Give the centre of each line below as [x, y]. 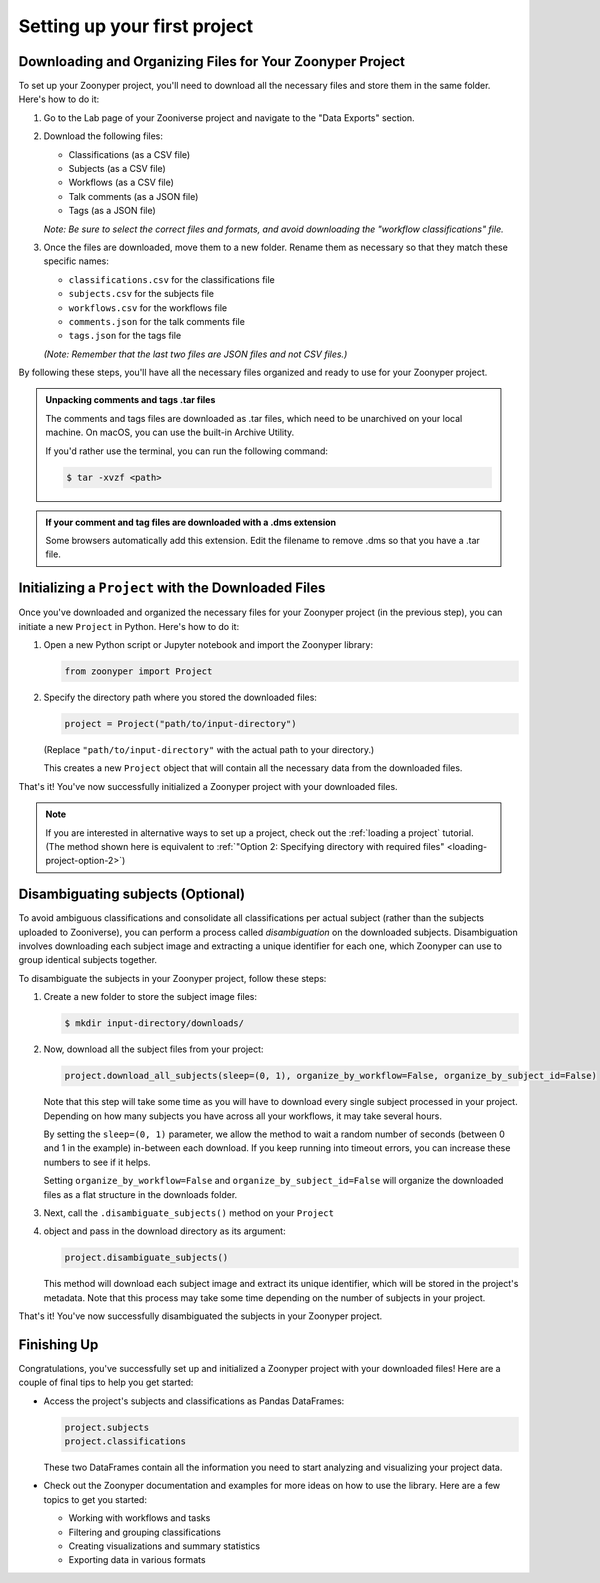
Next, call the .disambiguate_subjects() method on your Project [189, 1212]
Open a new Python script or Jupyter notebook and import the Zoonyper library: [208, 645]
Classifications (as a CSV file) [129, 154]
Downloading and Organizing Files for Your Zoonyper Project [211, 61]
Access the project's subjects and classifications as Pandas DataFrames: [194, 1401]
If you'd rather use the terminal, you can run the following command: [187, 451]
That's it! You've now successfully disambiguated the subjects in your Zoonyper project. [200, 1316]
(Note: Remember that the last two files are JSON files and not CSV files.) [195, 354]
